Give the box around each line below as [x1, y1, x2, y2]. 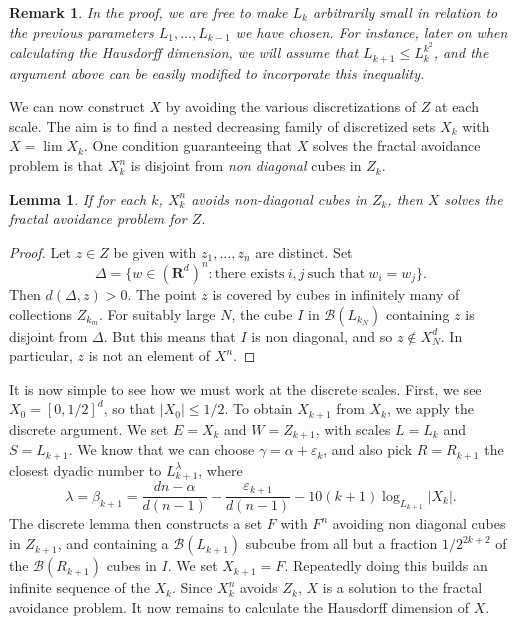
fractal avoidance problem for [9, 208, 187, 229]
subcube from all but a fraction [245, 533, 438, 554]
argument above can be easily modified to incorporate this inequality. [9, 62, 425, 83]
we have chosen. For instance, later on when [235, 21, 508, 42]
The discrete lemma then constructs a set [9, 513, 263, 534]
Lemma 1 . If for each [9, 188, 147, 209]
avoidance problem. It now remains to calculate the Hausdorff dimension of [9, 596, 469, 617]
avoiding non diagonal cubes [332, 513, 506, 534]
